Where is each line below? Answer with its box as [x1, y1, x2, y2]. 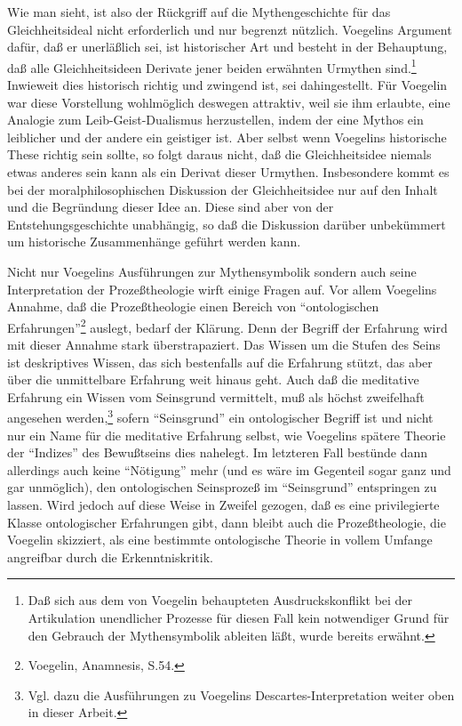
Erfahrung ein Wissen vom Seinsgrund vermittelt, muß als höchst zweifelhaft [7, 387, 425, 406]
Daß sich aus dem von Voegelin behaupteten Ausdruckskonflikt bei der [28, 591, 413, 609]
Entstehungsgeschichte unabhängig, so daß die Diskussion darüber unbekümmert [7, 214, 446, 233]
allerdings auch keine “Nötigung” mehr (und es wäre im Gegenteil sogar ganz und [7, 460, 451, 479]
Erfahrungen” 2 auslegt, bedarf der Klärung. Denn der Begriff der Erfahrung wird [7, 315, 448, 336]
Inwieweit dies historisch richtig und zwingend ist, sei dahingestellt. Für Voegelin [7, 76, 448, 94]
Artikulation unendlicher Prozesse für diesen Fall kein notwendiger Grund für [28, 608, 450, 626]
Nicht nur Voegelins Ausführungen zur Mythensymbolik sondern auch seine [7, 262, 417, 280]
